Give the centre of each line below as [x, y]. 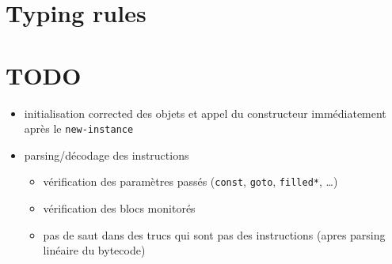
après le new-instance [79, 128]
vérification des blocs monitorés [119, 208]
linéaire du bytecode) [94, 250]
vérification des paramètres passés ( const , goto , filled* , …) [190, 181]
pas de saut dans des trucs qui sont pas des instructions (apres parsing [214, 234]
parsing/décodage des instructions [107, 155]
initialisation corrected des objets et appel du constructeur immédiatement [205, 113]
